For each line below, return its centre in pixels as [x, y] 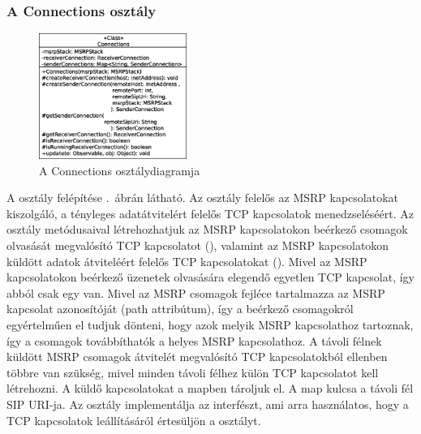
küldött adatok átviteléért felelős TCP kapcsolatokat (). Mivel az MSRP [187, 261]
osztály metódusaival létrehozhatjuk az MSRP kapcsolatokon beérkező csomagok [207, 229]
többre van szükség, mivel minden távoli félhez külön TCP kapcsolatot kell [193, 372]
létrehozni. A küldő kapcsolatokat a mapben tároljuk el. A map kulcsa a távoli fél [210, 388]
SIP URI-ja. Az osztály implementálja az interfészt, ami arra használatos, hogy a [208, 404]
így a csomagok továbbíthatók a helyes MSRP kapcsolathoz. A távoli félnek [194, 340]
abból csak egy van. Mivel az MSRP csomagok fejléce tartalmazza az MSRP [196, 292]
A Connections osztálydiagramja [120, 170]
